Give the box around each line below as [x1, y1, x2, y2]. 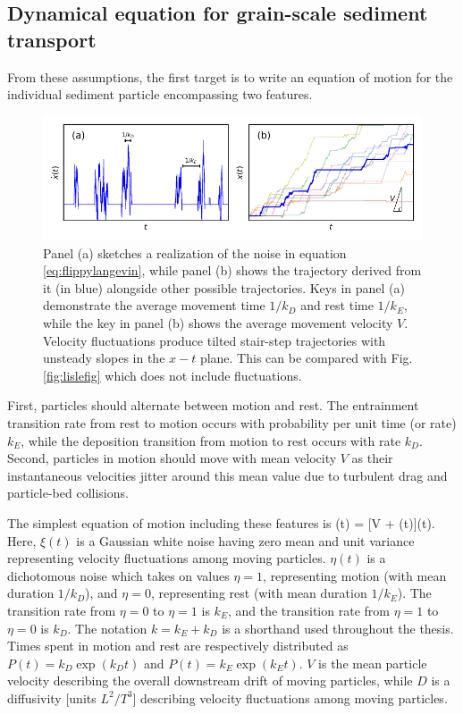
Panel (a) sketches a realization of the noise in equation [43, 243, 347, 262]
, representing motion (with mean [263, 566, 447, 584]
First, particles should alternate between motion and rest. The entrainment [7, 396, 419, 415]
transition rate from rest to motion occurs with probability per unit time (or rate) [7, 413, 457, 432]
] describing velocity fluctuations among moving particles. [132, 688, 448, 707]
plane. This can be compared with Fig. [199, 349, 413, 367]
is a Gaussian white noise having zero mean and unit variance [76, 531, 415, 550]
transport [7, 25, 97, 53]
